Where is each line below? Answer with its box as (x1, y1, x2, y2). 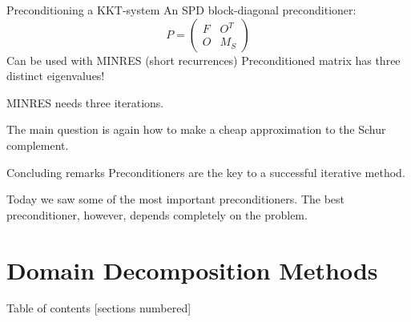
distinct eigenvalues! (6, 67, 105, 84)
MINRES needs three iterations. (6, 94, 164, 111)
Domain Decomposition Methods (6, 253, 378, 286)
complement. (6, 136, 69, 153)
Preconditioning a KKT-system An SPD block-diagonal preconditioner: (6, 2, 357, 18)
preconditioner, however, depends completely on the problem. (6, 206, 308, 223)
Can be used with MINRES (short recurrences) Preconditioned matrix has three (6, 51, 401, 68)
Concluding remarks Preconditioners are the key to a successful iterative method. (6, 163, 405, 180)
